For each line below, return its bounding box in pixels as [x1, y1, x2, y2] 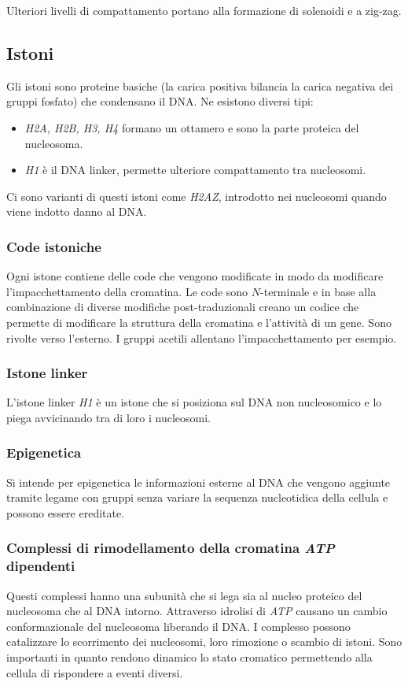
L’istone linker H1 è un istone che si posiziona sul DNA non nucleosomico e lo [6, 394, 382, 410]
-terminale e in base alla [260, 283, 377, 299]
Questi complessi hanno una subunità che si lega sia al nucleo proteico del [6, 587, 362, 603]
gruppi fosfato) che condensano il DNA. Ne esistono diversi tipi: [6, 93, 314, 109]
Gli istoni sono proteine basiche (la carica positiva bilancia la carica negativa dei [6, 77, 394, 94]
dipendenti [6, 556, 75, 576]
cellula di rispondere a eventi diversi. [6, 664, 183, 680]
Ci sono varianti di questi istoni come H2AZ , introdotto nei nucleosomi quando [6, 187, 387, 204]
